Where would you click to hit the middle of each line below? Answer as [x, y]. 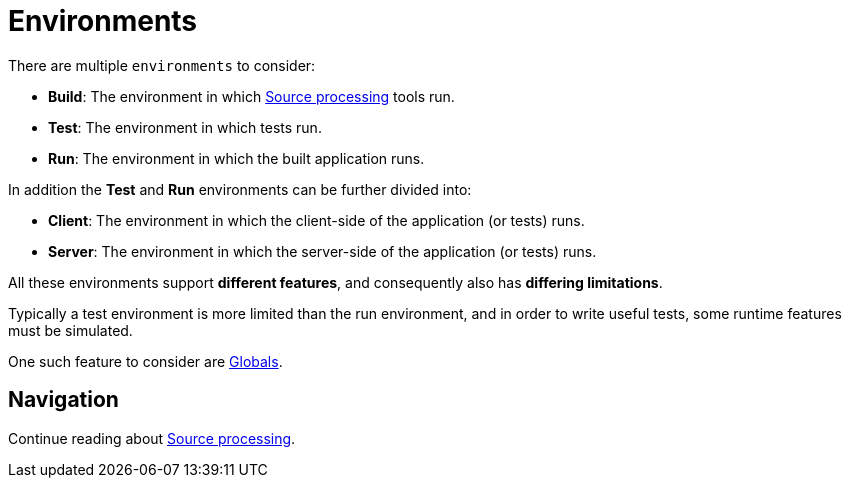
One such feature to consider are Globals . [145, 361]
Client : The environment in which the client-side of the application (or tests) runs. [316, 220]
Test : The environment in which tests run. [185, 127]
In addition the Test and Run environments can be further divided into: [240, 189]
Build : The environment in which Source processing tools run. [251, 96]
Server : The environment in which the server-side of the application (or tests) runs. [322, 251]
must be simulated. [70, 330]
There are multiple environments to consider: [162, 65]
